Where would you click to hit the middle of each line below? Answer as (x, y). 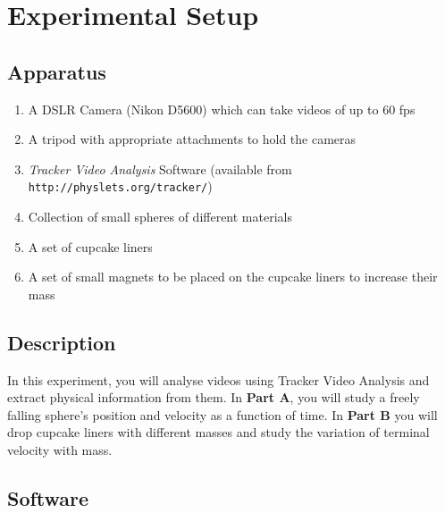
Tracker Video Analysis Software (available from (160, 168)
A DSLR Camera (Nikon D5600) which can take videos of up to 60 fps (222, 109)
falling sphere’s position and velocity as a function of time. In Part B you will (222, 414)
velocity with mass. (60, 449)
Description (62, 342)
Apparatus (57, 71)
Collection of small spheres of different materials (160, 217)
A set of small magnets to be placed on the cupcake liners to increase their (233, 277)
